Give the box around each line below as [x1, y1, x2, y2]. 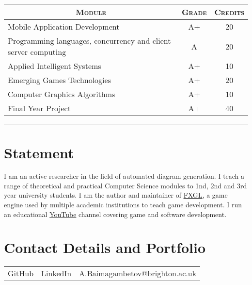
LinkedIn [41, 268, 72, 279]
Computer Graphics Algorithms [8, 88, 115, 100]
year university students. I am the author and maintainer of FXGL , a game [4, 190, 228, 200]
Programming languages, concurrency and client [8, 35, 171, 46]
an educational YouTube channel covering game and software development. [4, 209, 227, 219]
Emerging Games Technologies [8, 74, 111, 85]
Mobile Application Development [8, 21, 120, 32]
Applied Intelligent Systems [8, 60, 101, 71]
